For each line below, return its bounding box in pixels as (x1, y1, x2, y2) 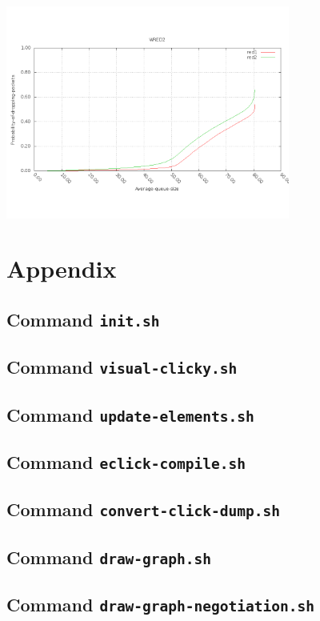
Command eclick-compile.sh (6, 450, 246, 475)
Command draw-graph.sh (6, 544, 212, 569)
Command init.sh (6, 306, 160, 331)
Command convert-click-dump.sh (6, 497, 280, 522)
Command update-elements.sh (6, 402, 254, 427)
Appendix (6, 252, 117, 285)
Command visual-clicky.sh (6, 355, 238, 379)
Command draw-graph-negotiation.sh (6, 592, 314, 617)
